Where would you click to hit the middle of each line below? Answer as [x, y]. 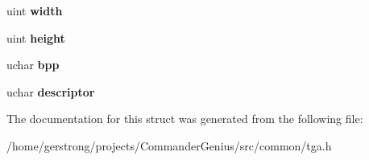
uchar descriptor [51, 91]
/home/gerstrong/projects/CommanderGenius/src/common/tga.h [169, 145]
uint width [35, 10]
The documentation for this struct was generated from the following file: [185, 119]
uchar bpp [33, 65]
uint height [36, 37]
